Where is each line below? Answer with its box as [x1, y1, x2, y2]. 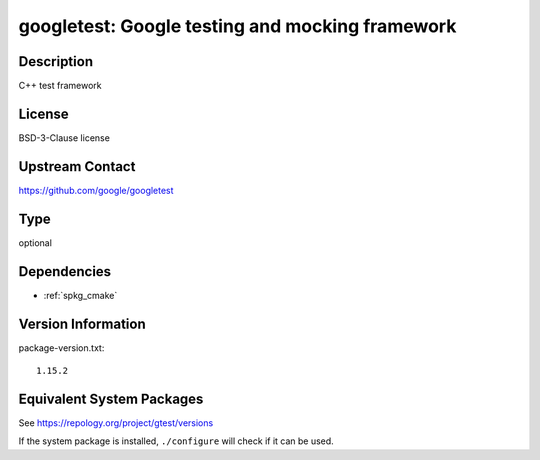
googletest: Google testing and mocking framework [18, 15, 457, 37]
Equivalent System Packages [18, 390, 204, 407]
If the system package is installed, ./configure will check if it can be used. [18, 435, 334, 447]
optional [18, 236, 52, 249]
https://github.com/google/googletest [18, 184, 174, 196]
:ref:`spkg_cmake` [43, 289, 118, 301]
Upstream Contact [18, 158, 136, 175]
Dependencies [18, 263, 112, 280]
